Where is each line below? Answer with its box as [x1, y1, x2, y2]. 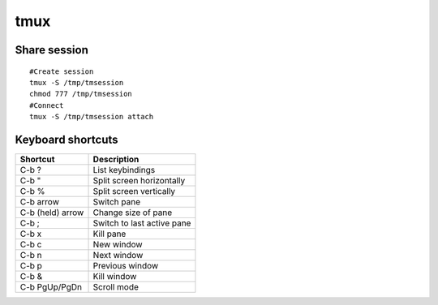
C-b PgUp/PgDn [19, 281, 83, 293]
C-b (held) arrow [19, 207, 84, 218]
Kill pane [92, 228, 127, 239]
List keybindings [92, 165, 156, 176]
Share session [15, 43, 88, 57]
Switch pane [92, 196, 141, 208]
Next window [92, 250, 144, 261]
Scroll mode [92, 281, 140, 293]
